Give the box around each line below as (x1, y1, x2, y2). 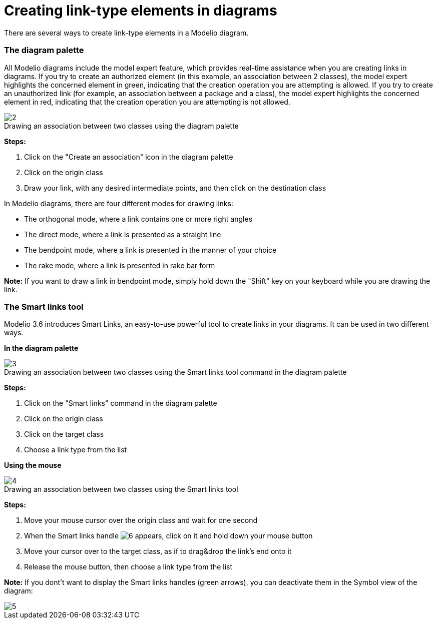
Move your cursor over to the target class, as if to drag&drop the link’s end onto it (24, 547, 292, 556)
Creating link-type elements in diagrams (4, 2, 277, 19)
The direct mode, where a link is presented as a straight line (24, 230, 221, 239)
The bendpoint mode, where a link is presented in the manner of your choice (24, 245, 277, 254)
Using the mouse (4, 461, 62, 470)
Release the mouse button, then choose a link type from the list (24, 562, 233, 571)
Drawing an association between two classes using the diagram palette (4, 121, 239, 130)
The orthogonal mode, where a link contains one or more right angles (24, 214, 253, 223)
